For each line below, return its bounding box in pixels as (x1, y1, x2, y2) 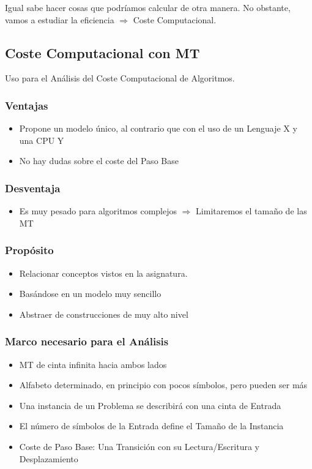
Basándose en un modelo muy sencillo (19, 287, 162, 300)
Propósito (5, 242, 54, 258)
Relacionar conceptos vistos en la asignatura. (19, 266, 188, 279)
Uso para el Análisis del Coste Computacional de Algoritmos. (5, 72, 235, 84)
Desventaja (5, 180, 61, 195)
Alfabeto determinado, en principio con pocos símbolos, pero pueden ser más (19, 378, 308, 391)
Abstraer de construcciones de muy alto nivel (19, 307, 188, 320)
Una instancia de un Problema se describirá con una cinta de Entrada (19, 399, 281, 411)
